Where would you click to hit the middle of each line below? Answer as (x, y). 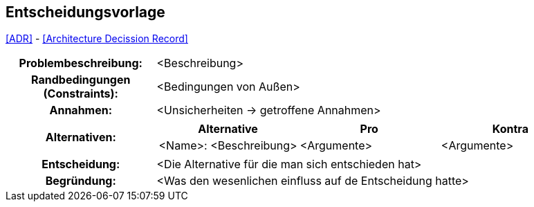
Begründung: (81, 181)
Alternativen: (81, 137)
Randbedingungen (81, 80)
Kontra (510, 129)
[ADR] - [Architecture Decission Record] (97, 39)
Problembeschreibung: (81, 63)
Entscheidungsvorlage (85, 12)
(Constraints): (81, 94)
